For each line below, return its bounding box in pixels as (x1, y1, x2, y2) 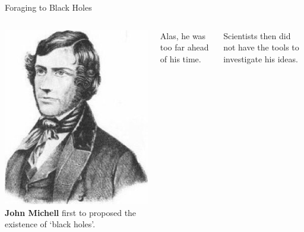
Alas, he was (160, 29, 206, 42)
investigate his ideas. (223, 52, 298, 65)
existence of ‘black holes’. (5, 218, 96, 230)
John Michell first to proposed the (5, 206, 137, 218)
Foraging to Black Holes (5, 1, 92, 13)
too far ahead (160, 41, 209, 53)
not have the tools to (223, 41, 299, 53)
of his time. (160, 52, 201, 65)
